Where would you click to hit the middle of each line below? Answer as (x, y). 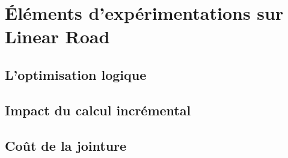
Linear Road (57, 36)
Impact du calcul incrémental (98, 110)
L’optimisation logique (76, 74)
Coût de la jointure (66, 145)
